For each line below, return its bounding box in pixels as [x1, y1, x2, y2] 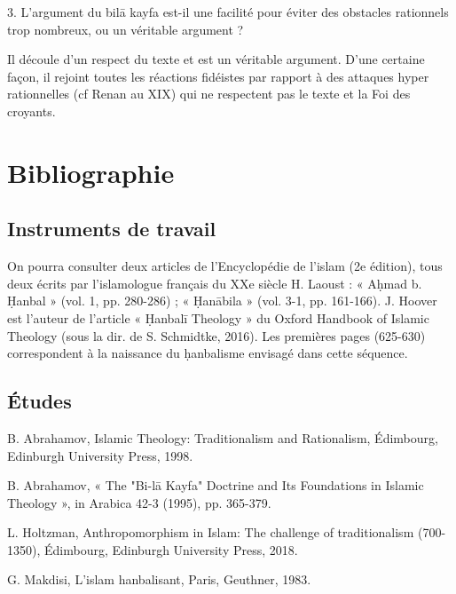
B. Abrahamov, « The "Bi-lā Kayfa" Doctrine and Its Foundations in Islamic [7, 476, 424, 495]
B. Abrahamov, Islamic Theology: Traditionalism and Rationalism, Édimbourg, [7, 428, 438, 447]
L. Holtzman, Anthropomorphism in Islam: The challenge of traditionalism [7, 523, 414, 542]
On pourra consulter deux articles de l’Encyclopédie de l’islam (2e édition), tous [7, 257, 443, 275]
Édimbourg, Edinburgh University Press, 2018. [43, 540, 298, 558]
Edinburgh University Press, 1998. [7, 446, 193, 464]
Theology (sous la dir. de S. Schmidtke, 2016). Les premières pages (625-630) [7, 326, 426, 345]
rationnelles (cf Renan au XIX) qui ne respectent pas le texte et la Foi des [7, 84, 411, 103]
